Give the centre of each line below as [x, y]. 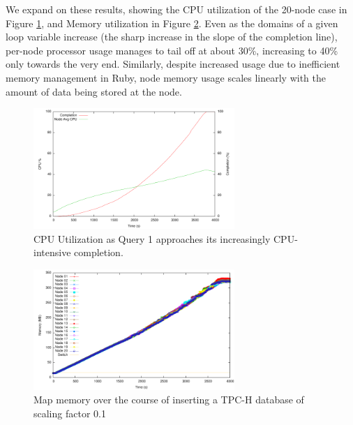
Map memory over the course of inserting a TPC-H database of [169, 400]
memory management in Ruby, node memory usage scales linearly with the [166, 77]
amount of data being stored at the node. [94, 91]
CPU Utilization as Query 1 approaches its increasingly [152, 238]
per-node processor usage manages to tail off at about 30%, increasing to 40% [172, 50]
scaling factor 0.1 [70, 413]
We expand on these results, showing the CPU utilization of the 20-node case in [176, 9]
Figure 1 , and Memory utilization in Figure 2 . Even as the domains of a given [172, 23]
